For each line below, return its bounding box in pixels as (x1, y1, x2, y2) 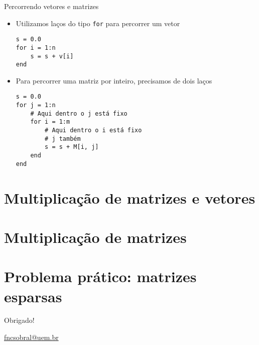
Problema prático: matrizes (4, 266, 197, 287)
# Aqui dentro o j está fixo (30, 110, 127, 117)
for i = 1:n (16, 44, 56, 51)
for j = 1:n (16, 102, 56, 109)
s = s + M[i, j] (45, 143, 99, 151)
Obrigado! (4, 315, 35, 325)
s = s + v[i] (30, 52, 74, 60)
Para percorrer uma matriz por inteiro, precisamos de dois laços (16, 75, 212, 85)
